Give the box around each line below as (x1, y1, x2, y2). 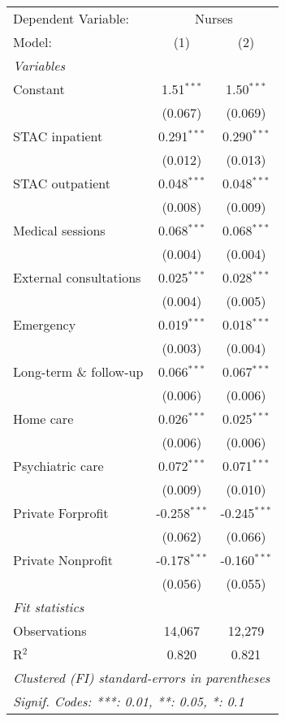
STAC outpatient (13, 174, 111, 192)
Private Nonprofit (13, 550, 114, 569)
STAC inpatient (13, 127, 103, 145)
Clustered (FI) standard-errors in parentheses (13, 668, 270, 687)
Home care (13, 409, 74, 428)
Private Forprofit (13, 503, 109, 522)
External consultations (13, 268, 141, 287)
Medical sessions (13, 221, 106, 240)
